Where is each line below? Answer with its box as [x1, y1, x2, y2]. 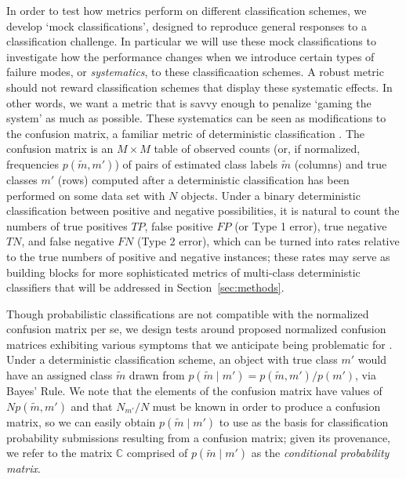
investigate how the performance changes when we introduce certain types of [6, 48, 375, 64]
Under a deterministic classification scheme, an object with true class [6, 351, 338, 368]
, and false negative [21, 233, 114, 249]
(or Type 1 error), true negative [234, 217, 387, 234]
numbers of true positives [6, 217, 128, 234]
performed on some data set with [6, 187, 165, 203]
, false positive [144, 217, 213, 234]
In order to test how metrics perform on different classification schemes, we [6, 2, 367, 18]
